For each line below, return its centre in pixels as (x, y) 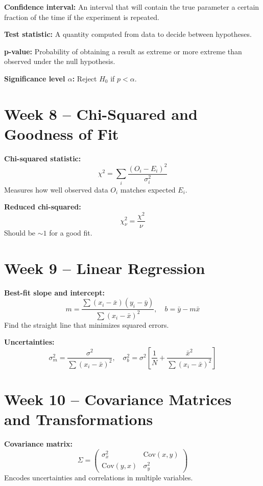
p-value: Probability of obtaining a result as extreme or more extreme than (123, 51)
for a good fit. (71, 233)
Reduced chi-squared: (43, 207)
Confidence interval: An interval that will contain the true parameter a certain (132, 7)
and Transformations (79, 419)
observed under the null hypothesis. (60, 61)
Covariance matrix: (38, 444)
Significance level (35, 78)
